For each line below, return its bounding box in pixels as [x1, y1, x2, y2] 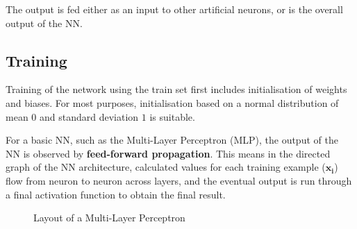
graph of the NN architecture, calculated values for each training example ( [6, 160, 326, 174]
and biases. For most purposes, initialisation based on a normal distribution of [6, 95, 339, 110]
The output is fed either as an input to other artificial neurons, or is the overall [6, 2, 343, 16]
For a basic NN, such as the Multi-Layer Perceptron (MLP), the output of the [6, 133, 338, 147]
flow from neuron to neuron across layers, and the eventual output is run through [6, 173, 352, 187]
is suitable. [149, 109, 195, 124]
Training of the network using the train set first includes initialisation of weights [6, 82, 347, 96]
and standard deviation [39, 109, 139, 124]
